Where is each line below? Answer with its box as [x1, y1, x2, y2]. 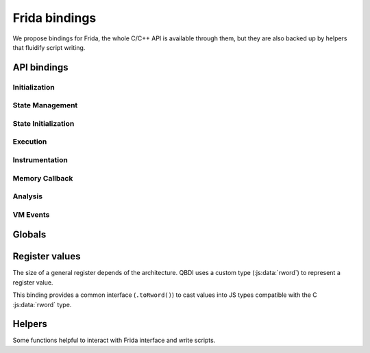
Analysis [12, 192, 43, 201]
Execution [12, 137, 47, 146]
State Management [12, 101, 78, 110]
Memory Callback [12, 173, 73, 183]
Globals [12, 229, 47, 241]
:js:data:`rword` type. [12, 300, 72, 309]
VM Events [12, 209, 50, 219]
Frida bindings [12, 10, 97, 25]
